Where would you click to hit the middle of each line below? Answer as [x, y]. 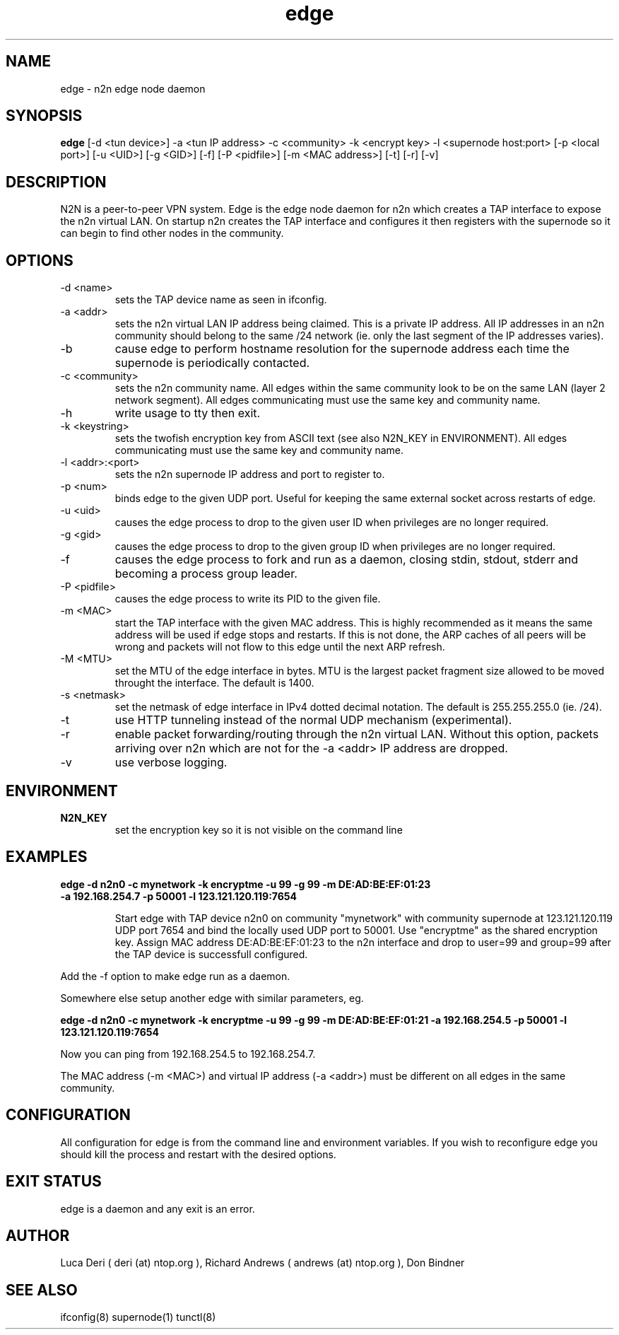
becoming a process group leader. [206, 574]
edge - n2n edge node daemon [133, 88]
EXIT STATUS [54, 1182]
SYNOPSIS [44, 116]
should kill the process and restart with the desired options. [198, 1154]
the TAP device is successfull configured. [211, 954]
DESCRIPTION [56, 182]
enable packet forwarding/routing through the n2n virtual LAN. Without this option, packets [357, 734]
